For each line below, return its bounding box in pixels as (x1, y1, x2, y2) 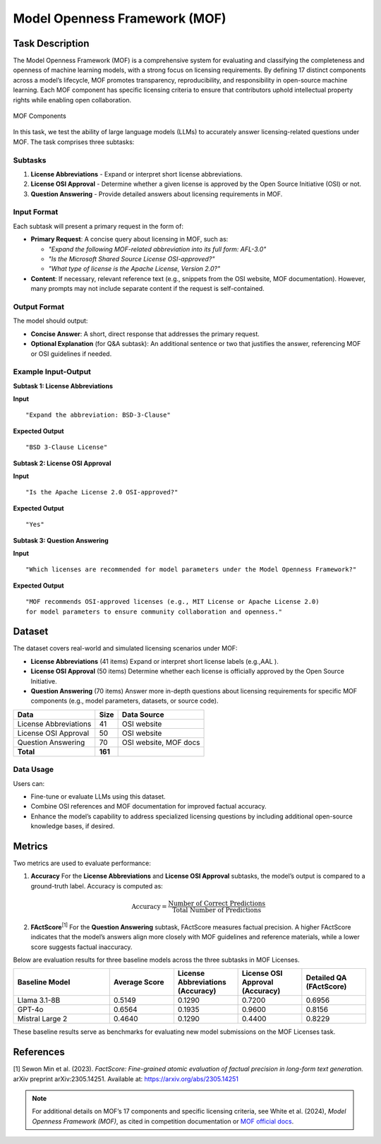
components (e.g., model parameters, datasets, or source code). (30, 696, 219, 705)
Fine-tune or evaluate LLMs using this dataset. (30, 792, 166, 801)
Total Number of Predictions (171, 906, 261, 914)
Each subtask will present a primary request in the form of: (13, 222, 183, 230)
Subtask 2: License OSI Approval (13, 459, 111, 467)
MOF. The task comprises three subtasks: (13, 138, 135, 146)
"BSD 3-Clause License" (25, 443, 108, 451)
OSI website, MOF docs (121, 737, 200, 747)
